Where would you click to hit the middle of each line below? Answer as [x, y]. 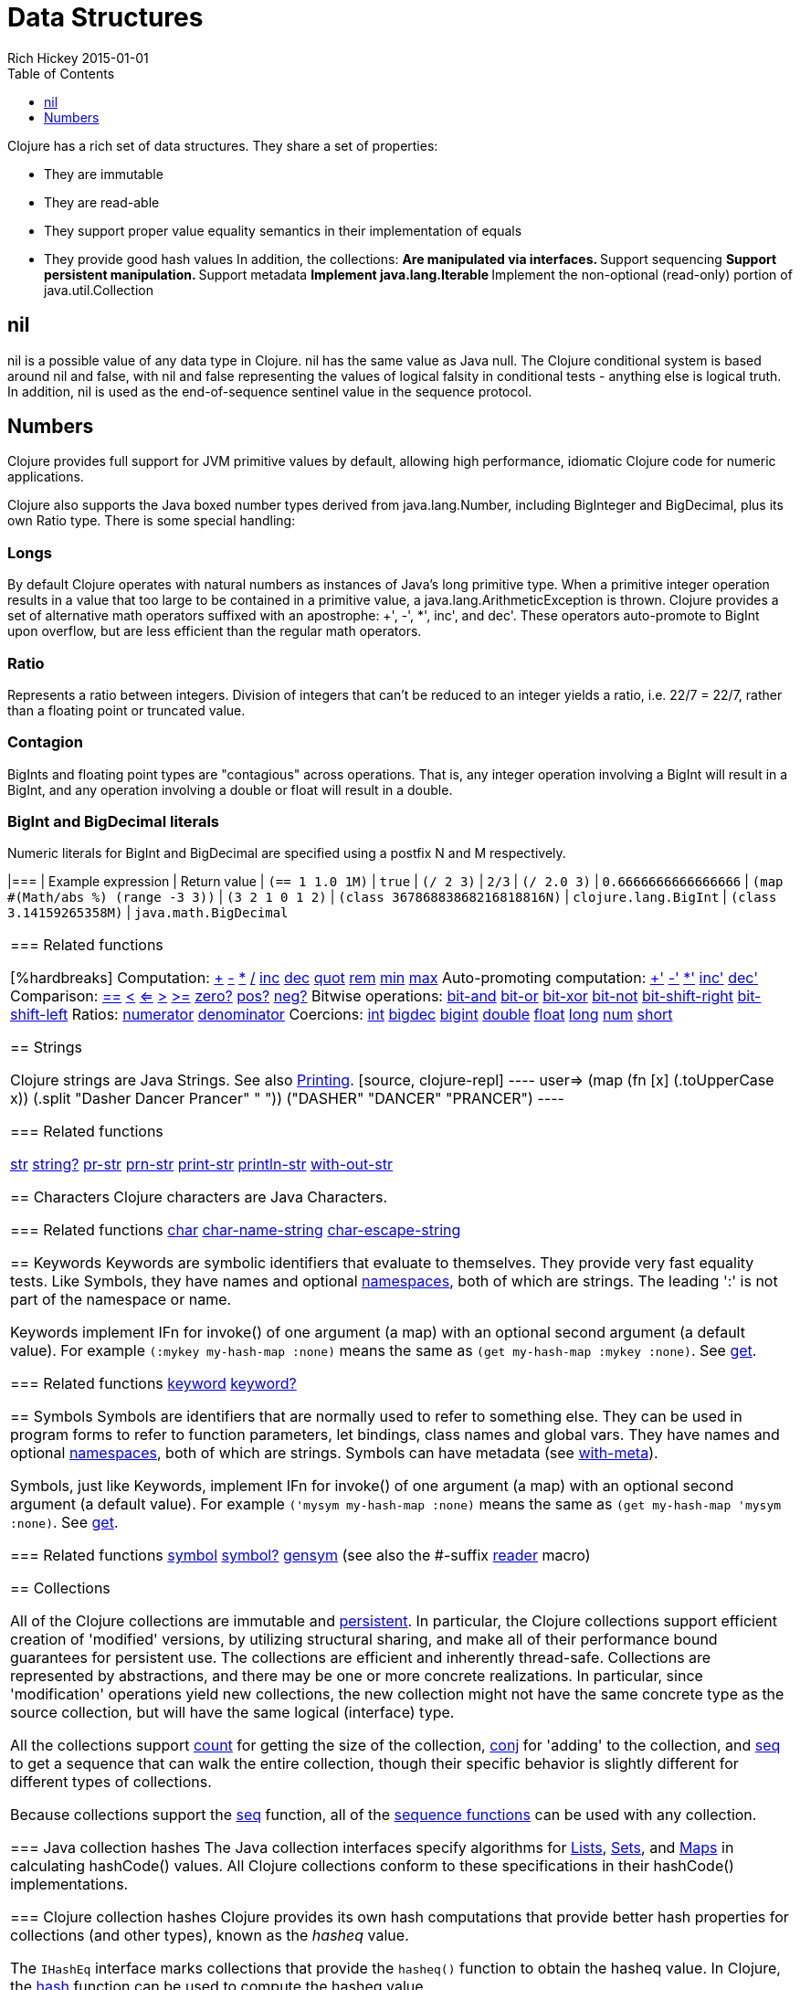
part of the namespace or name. [121, 1300]
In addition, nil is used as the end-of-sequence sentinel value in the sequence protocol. [270, 391]
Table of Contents [61, 73]
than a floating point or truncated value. [126, 710]
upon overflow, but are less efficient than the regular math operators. [215, 631]
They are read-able [102, 202]
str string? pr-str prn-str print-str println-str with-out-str [202, 1164]
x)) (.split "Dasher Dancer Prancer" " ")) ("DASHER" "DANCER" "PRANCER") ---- [287, 1099]
